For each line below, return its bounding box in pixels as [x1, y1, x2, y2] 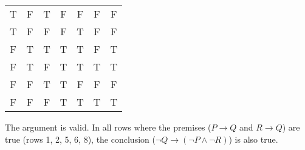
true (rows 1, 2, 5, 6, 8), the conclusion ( [5, 132, 156, 145]
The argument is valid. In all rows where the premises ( [5, 121, 211, 133]
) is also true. [228, 132, 278, 145]
